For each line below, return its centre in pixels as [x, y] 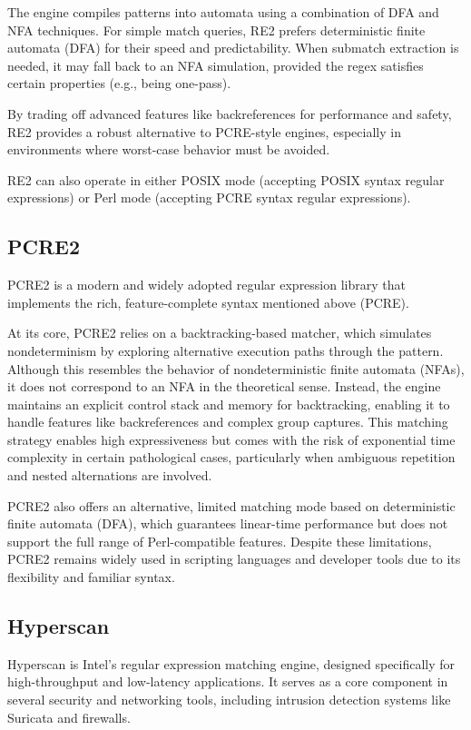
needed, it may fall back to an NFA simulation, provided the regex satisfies [216, 65]
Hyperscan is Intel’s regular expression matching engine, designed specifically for [231, 663]
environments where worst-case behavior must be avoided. [169, 149]
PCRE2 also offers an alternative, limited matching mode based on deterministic [231, 505]
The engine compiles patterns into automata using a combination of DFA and [223, 12]
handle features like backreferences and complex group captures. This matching [228, 422]
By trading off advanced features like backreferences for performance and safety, [230, 113]
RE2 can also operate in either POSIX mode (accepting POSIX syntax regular [226, 179]
